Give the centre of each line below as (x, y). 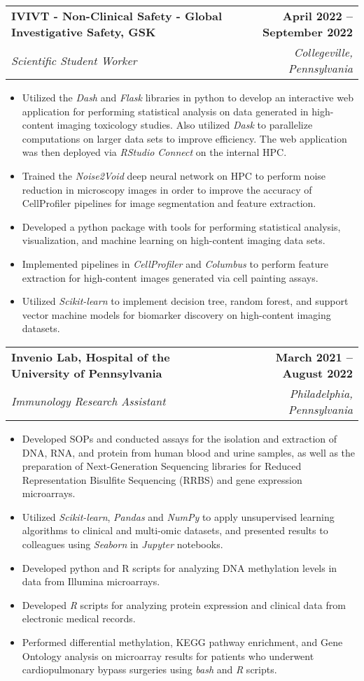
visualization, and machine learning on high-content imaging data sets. (174, 240)
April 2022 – (317, 16)
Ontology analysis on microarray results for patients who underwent (168, 655)
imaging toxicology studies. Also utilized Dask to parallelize (185, 125)
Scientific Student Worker (74, 60)
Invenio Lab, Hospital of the (91, 357)
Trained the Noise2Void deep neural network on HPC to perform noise (174, 175)
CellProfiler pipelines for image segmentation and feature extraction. (169, 203)
